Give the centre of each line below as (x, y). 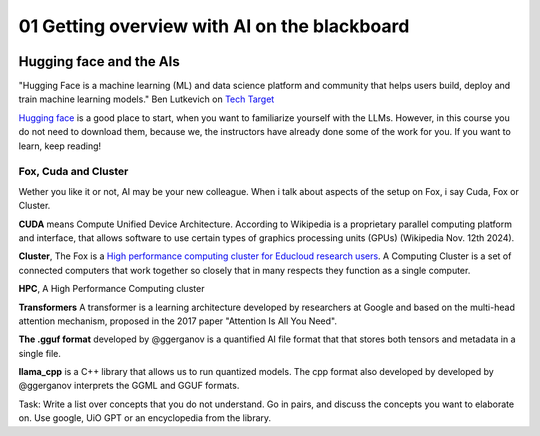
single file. (40, 353)
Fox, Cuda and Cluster (73, 172)
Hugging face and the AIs (99, 61)
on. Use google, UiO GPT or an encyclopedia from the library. (145, 418)
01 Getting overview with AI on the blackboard (214, 26)
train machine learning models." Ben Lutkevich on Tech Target (146, 99)
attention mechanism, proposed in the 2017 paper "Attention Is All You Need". (177, 321)
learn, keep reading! (60, 146)
